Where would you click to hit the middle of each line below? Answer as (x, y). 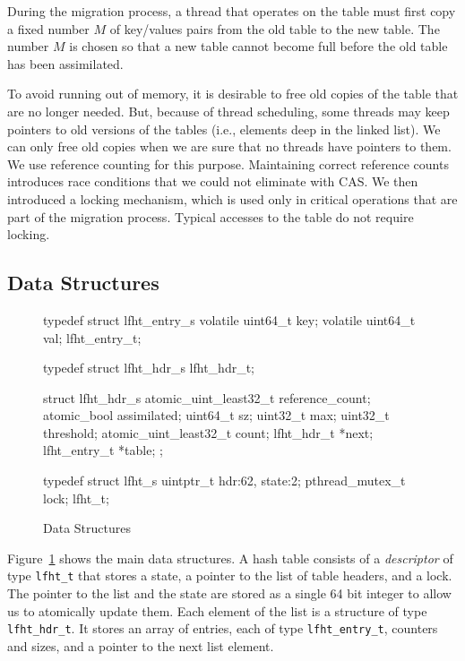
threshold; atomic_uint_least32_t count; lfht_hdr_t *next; (208, 432)
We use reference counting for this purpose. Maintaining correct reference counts (228, 163)
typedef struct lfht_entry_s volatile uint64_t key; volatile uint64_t (229, 319)
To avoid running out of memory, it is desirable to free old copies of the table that (233, 94)
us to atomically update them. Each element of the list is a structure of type (217, 610)
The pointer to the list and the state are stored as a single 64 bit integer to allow (229, 593)
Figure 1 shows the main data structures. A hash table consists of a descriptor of (230, 558)
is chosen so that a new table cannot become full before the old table (258, 46)
